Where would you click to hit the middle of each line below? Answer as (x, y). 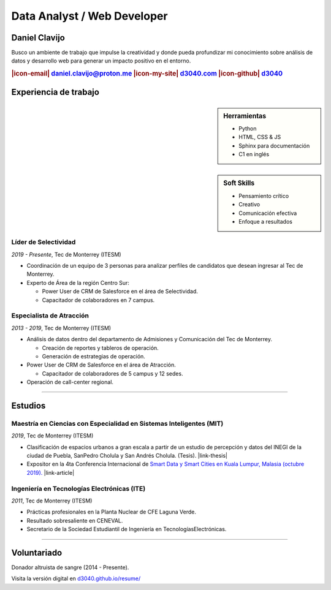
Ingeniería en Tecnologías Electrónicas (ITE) (78, 488)
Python (248, 128)
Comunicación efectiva (268, 213)
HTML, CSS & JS (260, 137)
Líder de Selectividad (44, 242)
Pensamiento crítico (264, 195)
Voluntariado (37, 552)
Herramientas (245, 116)
